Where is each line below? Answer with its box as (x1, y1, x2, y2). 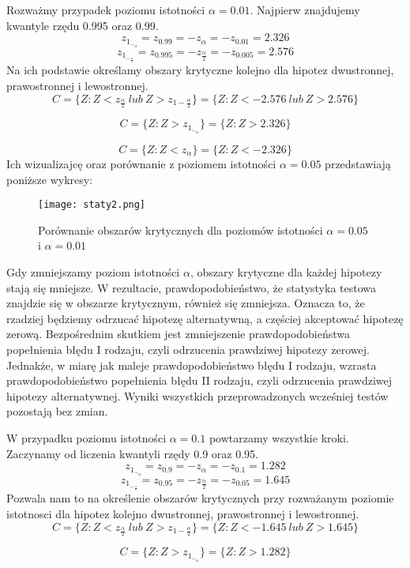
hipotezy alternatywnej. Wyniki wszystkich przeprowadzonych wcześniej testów (6, 387, 389, 404)
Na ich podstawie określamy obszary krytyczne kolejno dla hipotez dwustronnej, (6, 62, 394, 78)
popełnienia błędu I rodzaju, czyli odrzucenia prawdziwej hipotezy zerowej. (6, 340, 370, 357)
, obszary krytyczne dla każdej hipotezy (190, 264, 382, 280)
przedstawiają (325, 155, 391, 171)
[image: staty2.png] (38, 199, 146, 211)
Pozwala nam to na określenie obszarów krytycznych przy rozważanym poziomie (6, 490, 394, 506)
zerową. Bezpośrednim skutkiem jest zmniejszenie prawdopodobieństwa (6, 325, 351, 342)
